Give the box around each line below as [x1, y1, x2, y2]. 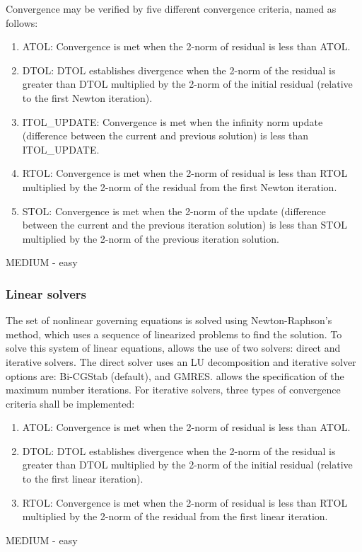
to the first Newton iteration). [22, 90, 153, 105]
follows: [6, 15, 38, 30]
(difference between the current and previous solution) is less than [22, 128, 308, 143]
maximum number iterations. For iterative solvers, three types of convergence [6, 382, 341, 397]
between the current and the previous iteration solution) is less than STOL [22, 217, 348, 232]
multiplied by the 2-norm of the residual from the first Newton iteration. [22, 179, 337, 194]
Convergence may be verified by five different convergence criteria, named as [6, 1, 337, 16]
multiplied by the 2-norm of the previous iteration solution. [22, 231, 279, 246]
